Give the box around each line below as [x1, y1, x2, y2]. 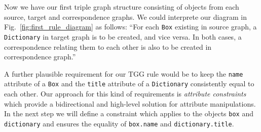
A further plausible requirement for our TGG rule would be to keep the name [4, 68, 243, 79]
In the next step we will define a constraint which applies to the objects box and [4, 108, 253, 119]
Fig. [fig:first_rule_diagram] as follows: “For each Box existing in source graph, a [4, 21, 257, 32]
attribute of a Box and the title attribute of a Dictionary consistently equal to [4, 78, 254, 89]
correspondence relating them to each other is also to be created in [4, 41, 212, 52]
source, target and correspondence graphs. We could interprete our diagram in [4, 11, 247, 22]
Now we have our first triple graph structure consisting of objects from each [4, 2, 239, 12]
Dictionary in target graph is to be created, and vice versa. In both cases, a [4, 31, 242, 42]
